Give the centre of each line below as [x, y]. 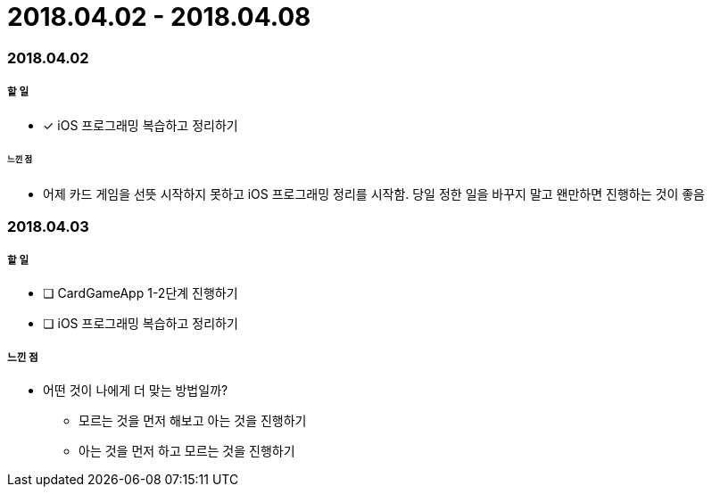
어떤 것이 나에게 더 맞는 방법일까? [136, 391]
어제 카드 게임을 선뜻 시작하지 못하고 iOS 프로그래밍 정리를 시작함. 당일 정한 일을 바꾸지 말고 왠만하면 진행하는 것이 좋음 [374, 194]
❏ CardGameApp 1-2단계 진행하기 [141, 293]
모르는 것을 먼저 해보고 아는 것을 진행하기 [193, 421]
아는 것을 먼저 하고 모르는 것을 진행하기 [187, 451]
